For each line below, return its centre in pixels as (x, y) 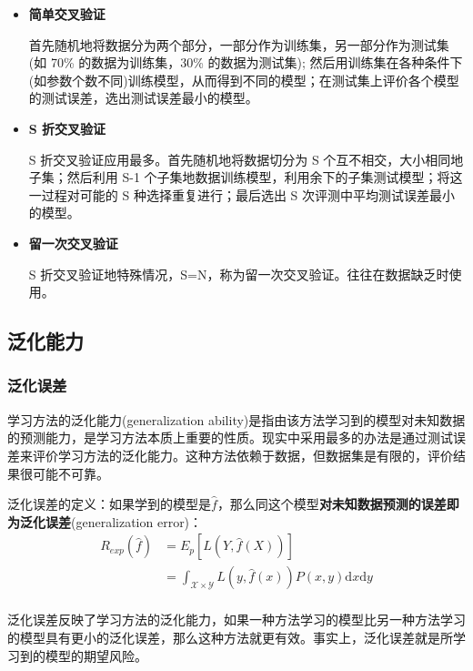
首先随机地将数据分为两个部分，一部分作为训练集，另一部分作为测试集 (239, 44)
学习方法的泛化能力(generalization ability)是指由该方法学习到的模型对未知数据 (236, 419)
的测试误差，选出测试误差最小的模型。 (143, 98)
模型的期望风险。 (96, 655)
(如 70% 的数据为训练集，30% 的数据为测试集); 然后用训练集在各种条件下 (246, 62)
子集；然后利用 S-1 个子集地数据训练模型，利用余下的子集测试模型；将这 (246, 177)
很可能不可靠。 (64, 473)
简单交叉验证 (67, 14)
